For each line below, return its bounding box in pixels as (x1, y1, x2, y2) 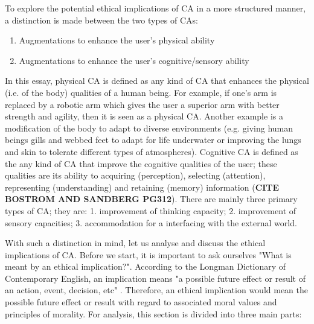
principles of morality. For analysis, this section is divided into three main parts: (5, 307, 302, 320)
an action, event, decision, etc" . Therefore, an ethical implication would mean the (5, 284, 308, 296)
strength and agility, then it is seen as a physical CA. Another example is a (5, 110, 283, 122)
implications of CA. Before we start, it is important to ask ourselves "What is (5, 248, 292, 261)
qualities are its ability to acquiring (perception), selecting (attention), (5, 169, 266, 182)
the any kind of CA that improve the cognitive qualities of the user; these (5, 157, 277, 170)
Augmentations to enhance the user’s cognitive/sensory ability (19, 54, 249, 66)
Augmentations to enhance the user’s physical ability (19, 34, 215, 46)
